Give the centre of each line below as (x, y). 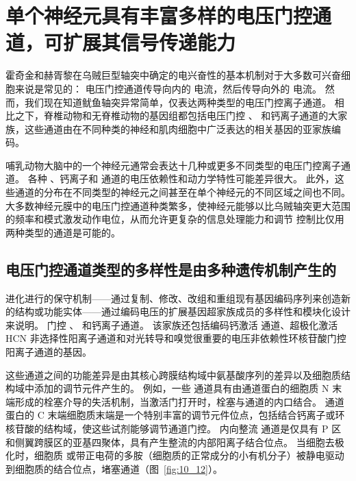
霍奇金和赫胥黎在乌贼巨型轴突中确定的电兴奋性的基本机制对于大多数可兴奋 (173, 75)
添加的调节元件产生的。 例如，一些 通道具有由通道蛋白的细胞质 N (181, 388)
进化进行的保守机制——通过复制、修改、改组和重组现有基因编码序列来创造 (173, 298)
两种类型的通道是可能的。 (63, 232)
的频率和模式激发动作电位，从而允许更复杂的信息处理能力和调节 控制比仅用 (175, 219)
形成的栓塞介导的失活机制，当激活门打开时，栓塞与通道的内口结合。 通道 (179, 401)
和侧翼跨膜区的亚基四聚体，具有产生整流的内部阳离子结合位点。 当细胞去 (170, 442)
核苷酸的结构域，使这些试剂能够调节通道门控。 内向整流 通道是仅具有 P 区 (174, 428)
